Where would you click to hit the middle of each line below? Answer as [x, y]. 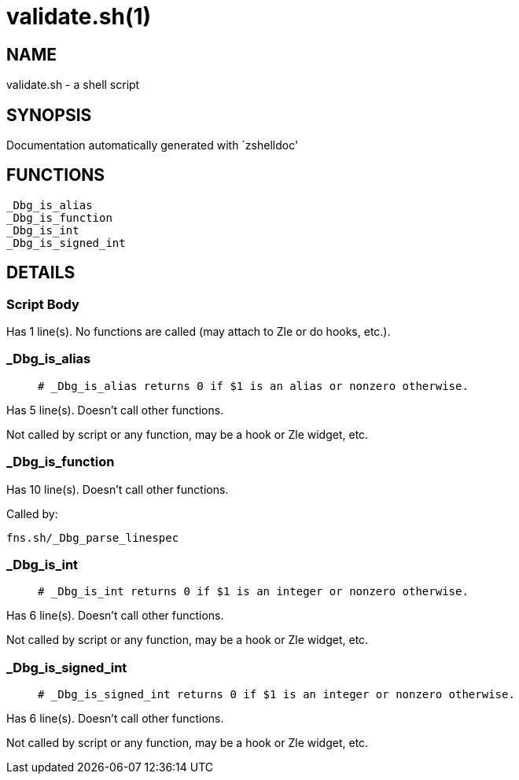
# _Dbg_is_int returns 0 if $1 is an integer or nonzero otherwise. [253, 592]
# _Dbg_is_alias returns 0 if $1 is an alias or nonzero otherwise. [253, 386]
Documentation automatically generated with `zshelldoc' [153, 145]
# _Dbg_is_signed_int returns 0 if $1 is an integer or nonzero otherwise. [276, 695]
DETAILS [41, 273]
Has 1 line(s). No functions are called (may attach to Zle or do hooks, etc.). [199, 332]
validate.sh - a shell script [73, 85]
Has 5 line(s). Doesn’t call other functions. [115, 410]
